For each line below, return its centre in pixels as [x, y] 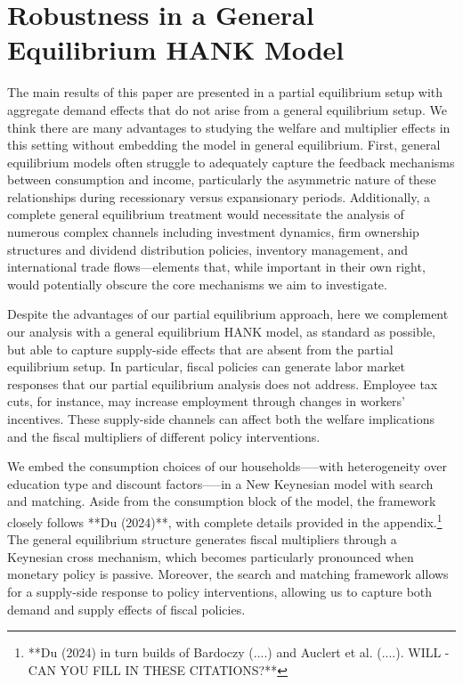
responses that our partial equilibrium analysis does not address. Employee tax [223, 383]
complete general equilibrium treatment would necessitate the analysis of [206, 214]
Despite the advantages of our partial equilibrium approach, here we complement [228, 314]
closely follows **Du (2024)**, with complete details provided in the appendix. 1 [225, 520]
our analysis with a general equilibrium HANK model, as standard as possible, [221, 332]
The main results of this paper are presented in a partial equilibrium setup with [225, 92]
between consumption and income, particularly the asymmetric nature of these [222, 179]
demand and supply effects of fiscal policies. [126, 609]
